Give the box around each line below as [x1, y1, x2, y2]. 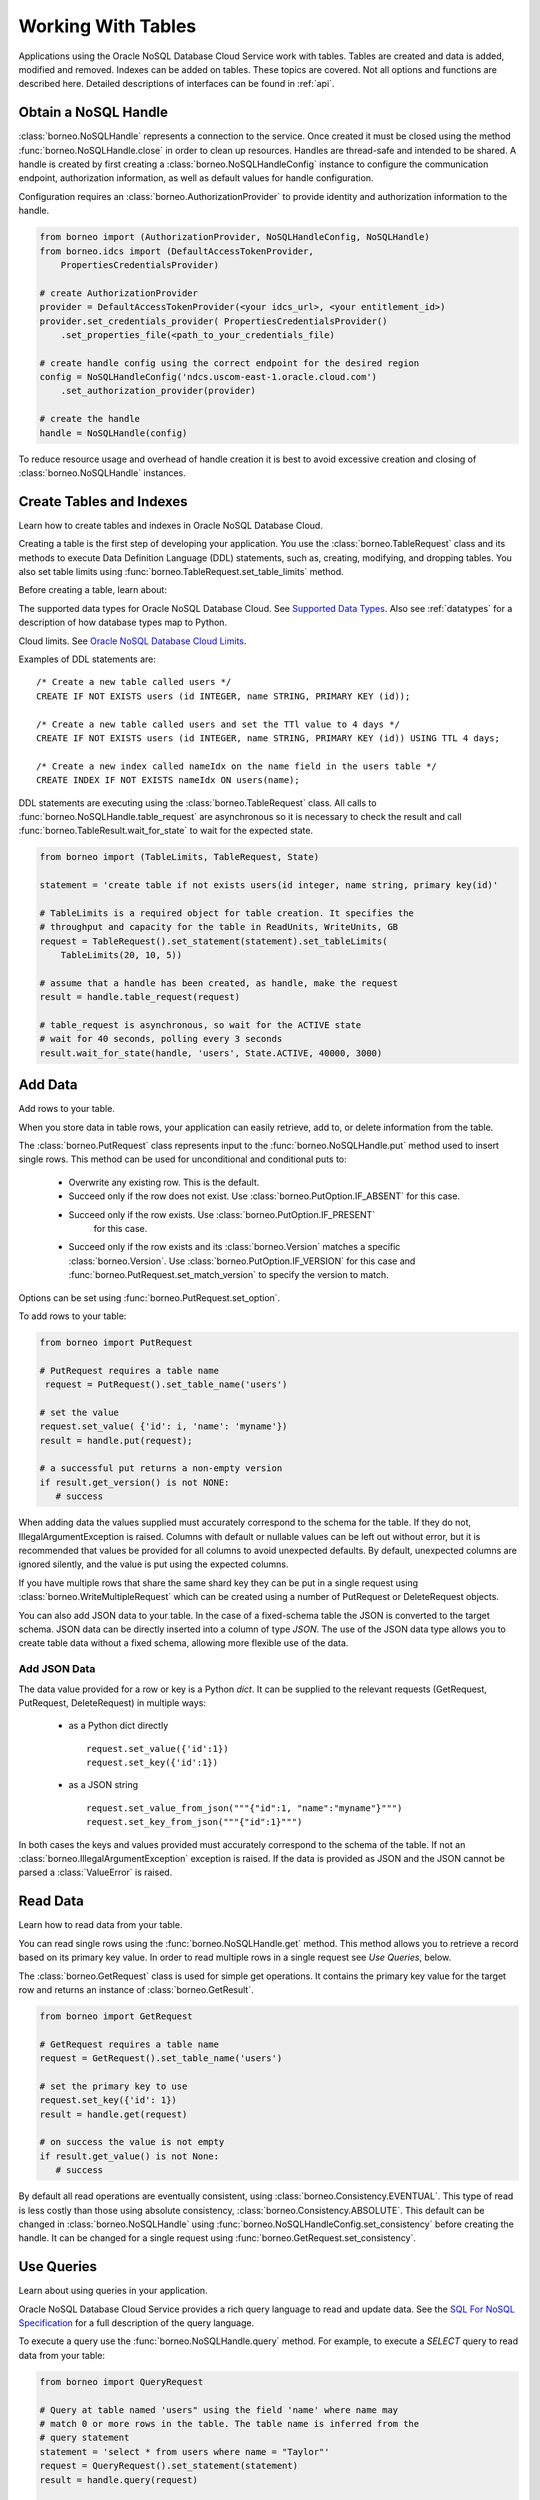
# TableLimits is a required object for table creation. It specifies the [39, 907, 415, 919]
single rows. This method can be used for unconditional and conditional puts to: [18, 1153, 347, 1165]
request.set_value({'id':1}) [86, 1743, 229, 1754]
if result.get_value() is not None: [39, 2150, 220, 2162]
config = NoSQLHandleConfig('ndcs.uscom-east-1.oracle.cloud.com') [39, 371, 378, 383]
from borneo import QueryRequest [39, 2376, 204, 2387]
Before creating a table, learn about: [18, 584, 167, 596]
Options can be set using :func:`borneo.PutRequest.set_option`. [18, 1291, 281, 1304]
